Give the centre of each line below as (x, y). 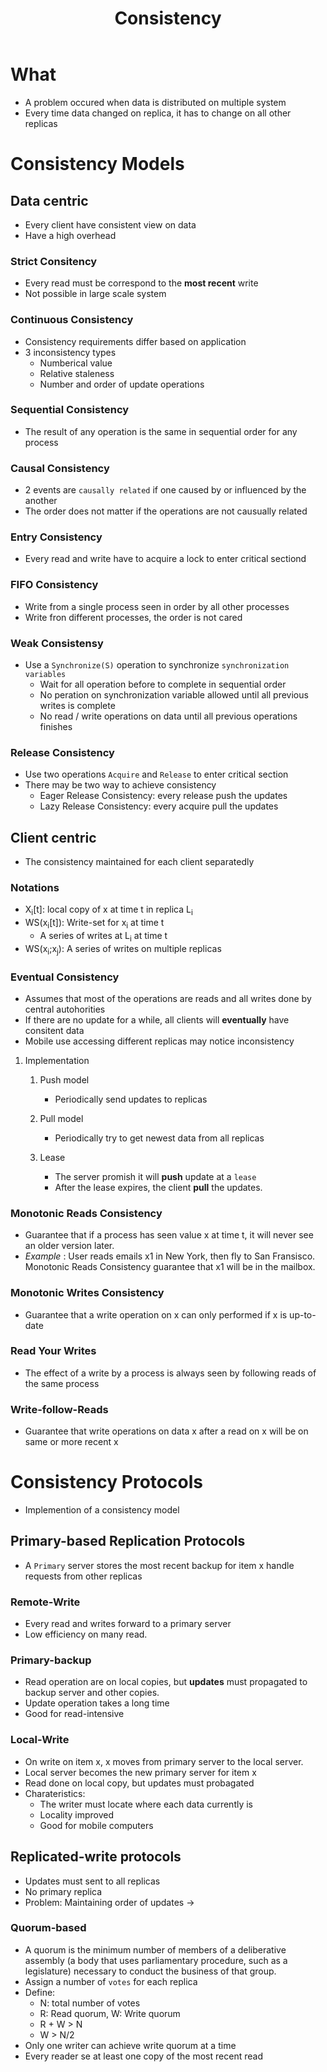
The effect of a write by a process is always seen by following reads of (170, 1373)
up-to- (303, 1314)
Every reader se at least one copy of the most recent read (143, 2056)
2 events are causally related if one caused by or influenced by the (165, 490)
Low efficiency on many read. (86, 1634)
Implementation (57, 1060)
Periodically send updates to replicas (131, 1099)
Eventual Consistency (65, 977)
